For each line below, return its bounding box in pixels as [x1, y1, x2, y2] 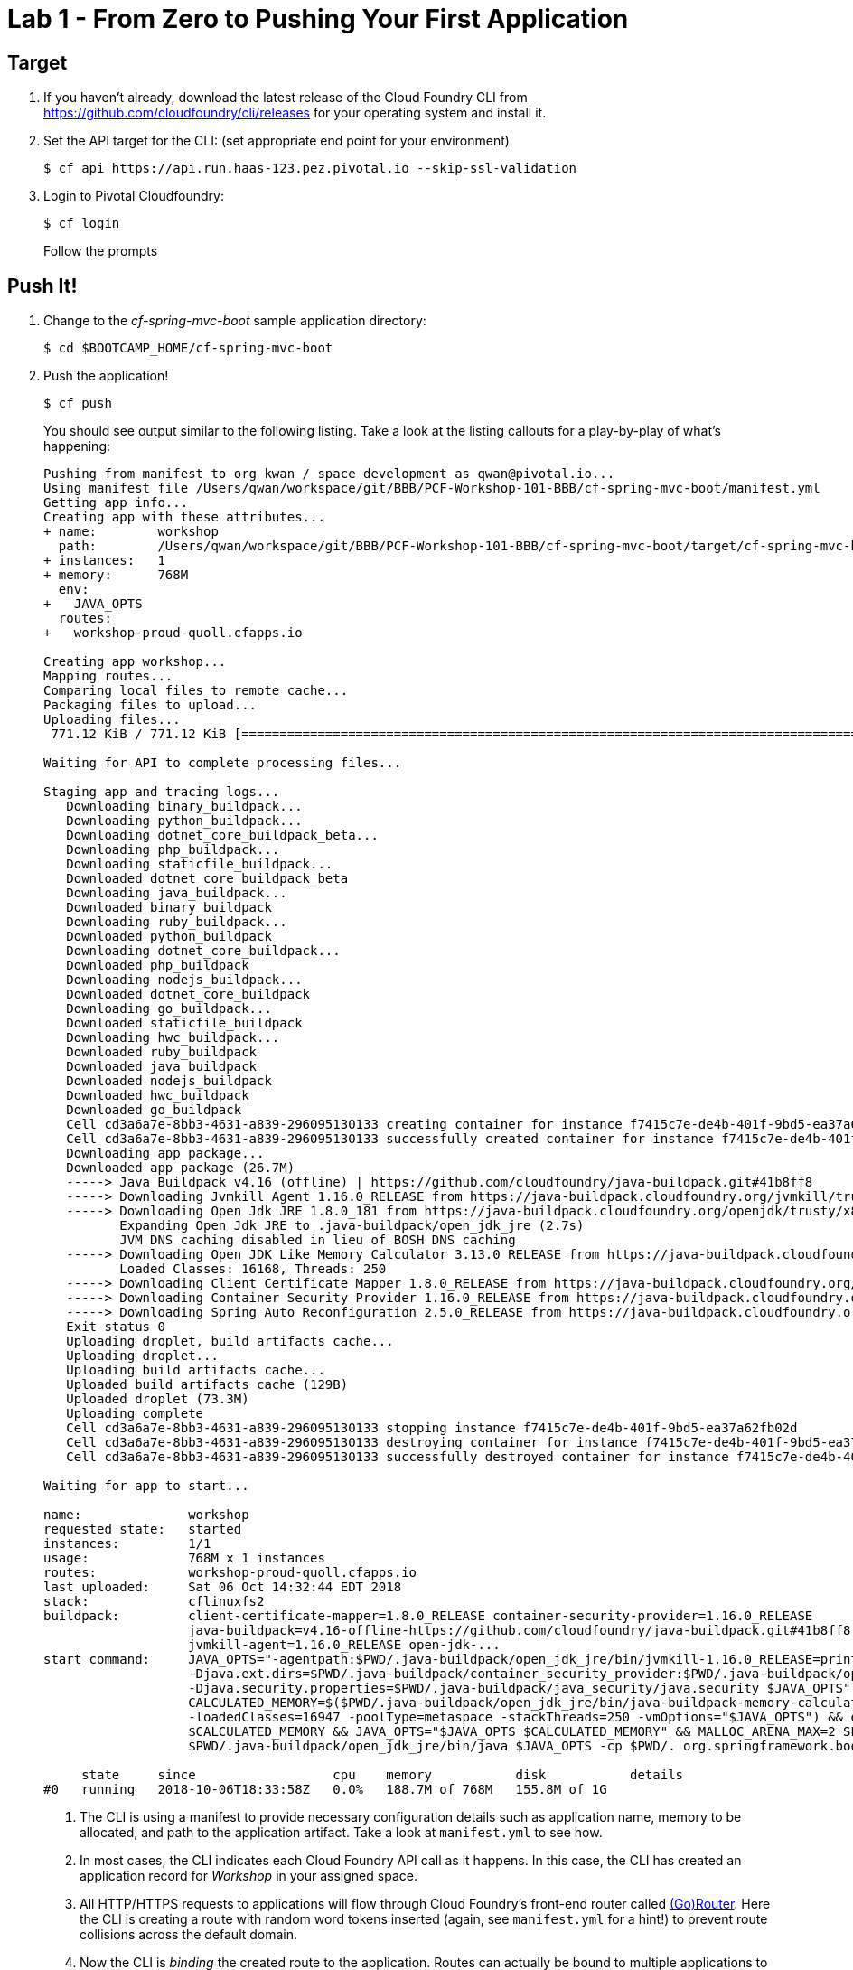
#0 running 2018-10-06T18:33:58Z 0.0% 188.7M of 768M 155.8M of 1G [43, 1782, 607, 1797]
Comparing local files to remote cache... [43, 683, 349, 699]
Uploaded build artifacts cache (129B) [66, 1377, 349, 1393]
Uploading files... [43, 712, 181, 727]
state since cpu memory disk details [81, 1768, 684, 1783]
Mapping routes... [43, 669, 173, 684]
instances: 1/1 [43, 1536, 211, 1552]
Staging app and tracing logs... [43, 784, 280, 800]
